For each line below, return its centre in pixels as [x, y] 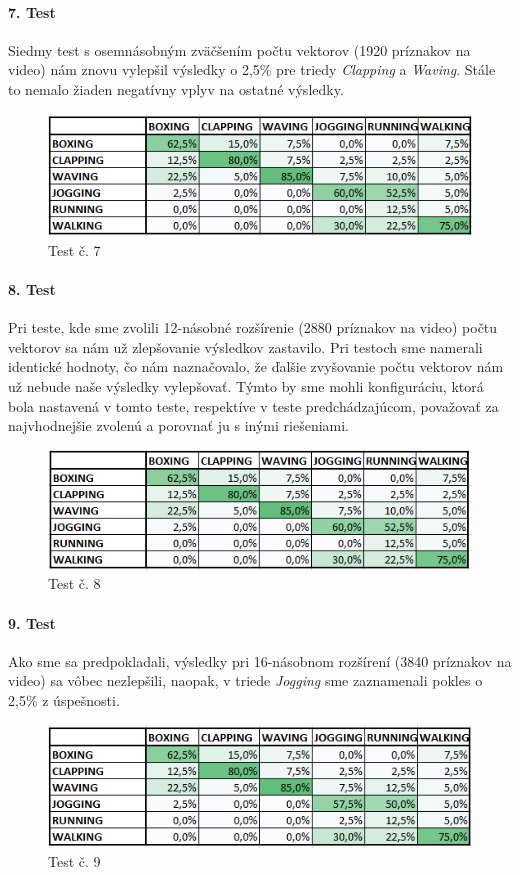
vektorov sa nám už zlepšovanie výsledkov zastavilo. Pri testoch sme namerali [245, 346]
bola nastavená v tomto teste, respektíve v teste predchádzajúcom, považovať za [253, 405]
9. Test [32, 622]
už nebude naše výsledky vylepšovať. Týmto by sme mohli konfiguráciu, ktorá [246, 386]
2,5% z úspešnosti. [64, 700]
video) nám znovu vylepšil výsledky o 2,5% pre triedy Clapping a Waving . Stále [252, 69]
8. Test [32, 289]
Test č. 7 [74, 249]
